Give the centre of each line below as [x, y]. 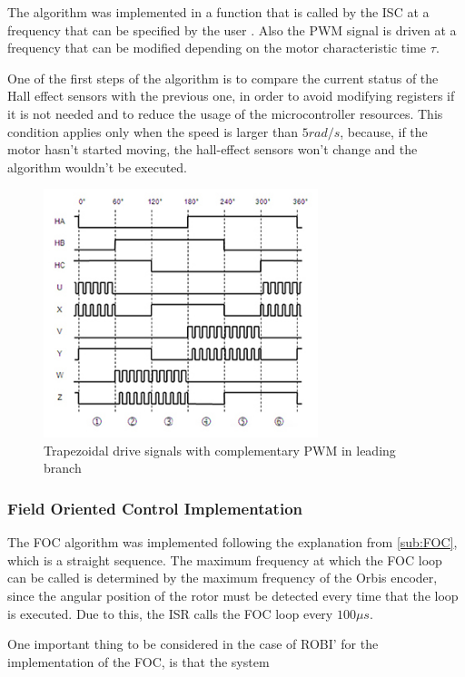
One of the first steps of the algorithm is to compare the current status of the [223, 78]
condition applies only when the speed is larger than [153, 131]
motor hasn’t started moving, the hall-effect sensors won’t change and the [213, 149]
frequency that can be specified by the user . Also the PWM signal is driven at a [232, 29]
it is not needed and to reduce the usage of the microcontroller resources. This [225, 113]
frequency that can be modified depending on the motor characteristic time [217, 48]
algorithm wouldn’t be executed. [98, 167]
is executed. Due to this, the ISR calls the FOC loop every [170, 613]
